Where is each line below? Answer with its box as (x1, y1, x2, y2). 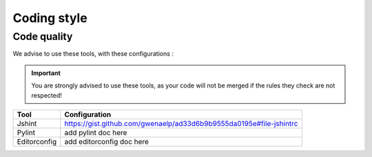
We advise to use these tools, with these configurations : (12, 50, 174, 58)
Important (31, 69, 61, 77)
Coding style (12, 10, 87, 25)
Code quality (12, 30, 73, 43)
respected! (31, 91, 62, 99)
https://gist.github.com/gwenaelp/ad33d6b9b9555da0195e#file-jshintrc (64, 118, 298, 128)
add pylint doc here (64, 127, 127, 137)
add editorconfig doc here (64, 136, 149, 146)
